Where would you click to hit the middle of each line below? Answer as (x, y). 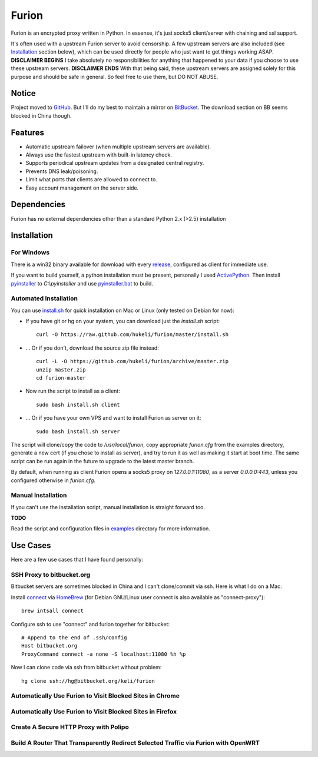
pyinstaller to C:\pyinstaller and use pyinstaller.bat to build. (82, 283)
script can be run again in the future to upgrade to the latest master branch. (102, 461)
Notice (24, 93)
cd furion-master (61, 378)
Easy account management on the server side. (82, 188)
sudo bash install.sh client (78, 404)
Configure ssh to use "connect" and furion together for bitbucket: (90, 624)
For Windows (30, 253)
